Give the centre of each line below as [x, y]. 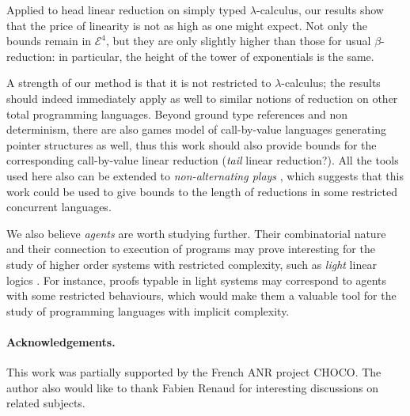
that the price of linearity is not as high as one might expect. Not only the [187, 25]
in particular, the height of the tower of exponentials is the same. [216, 56]
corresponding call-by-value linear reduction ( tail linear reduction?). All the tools [203, 160]
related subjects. [46, 403]
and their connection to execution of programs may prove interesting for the [191, 249]
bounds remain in [49, 41]
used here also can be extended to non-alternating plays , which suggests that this [205, 175]
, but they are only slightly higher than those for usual [239, 41]
